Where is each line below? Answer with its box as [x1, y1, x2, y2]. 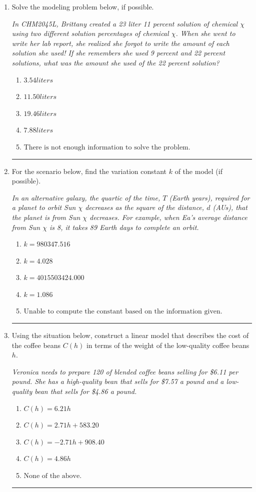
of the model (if [174, 165, 222, 176]
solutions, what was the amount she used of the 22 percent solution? [11, 57, 219, 67]
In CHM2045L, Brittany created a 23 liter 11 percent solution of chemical [11, 18, 238, 28]
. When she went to [175, 28, 235, 38]
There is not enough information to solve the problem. [23, 143, 190, 151]
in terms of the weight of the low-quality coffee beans [86, 339, 249, 350]
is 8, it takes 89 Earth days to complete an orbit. [49, 221, 199, 232]
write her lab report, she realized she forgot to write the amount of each [11, 37, 229, 48]
